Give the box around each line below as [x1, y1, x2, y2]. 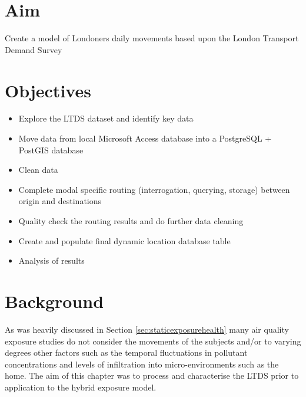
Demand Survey [5, 43, 62, 55]
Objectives [5, 78, 91, 102]
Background [5, 288, 104, 313]
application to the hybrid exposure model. [5, 380, 157, 393]
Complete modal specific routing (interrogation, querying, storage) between [18, 183, 290, 195]
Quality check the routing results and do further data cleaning [18, 215, 244, 227]
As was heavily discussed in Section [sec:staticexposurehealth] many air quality [5, 323, 289, 335]
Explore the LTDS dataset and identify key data [18, 112, 194, 124]
